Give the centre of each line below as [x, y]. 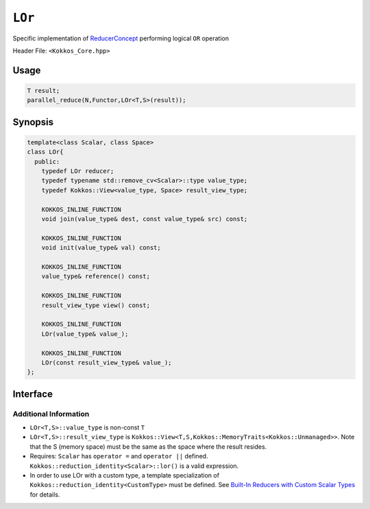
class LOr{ [45, 152]
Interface [33, 394]
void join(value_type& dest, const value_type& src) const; [145, 219]
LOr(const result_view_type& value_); [107, 362]
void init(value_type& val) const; [101, 248]
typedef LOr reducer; [78, 171]
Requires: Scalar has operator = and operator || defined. [119, 456]
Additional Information [51, 414]
